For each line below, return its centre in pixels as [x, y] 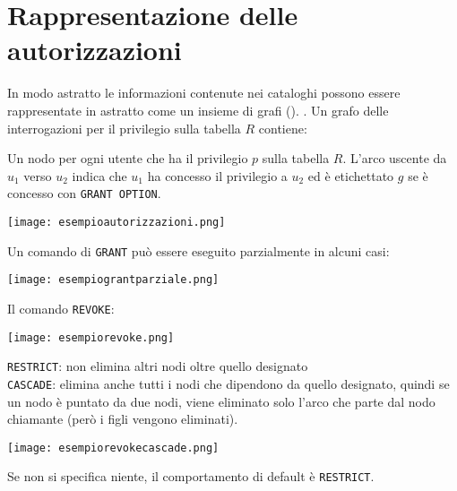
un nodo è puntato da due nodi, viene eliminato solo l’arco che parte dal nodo [221, 401]
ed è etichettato [351, 175]
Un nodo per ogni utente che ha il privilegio [128, 158]
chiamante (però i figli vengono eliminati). [123, 419]
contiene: [283, 128]
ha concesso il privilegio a [217, 175]
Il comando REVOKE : [61, 308]
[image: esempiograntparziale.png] [113, 280]
